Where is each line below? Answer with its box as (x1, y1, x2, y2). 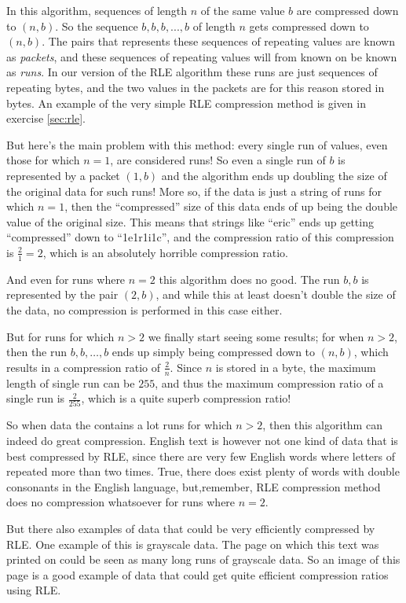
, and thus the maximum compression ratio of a (155, 374, 384, 391)
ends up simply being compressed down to (112, 344, 316, 360)
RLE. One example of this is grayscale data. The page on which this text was (6, 535, 379, 552)
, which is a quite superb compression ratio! (81, 390, 291, 406)
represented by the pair (6, 286, 119, 303)
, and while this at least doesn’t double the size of (155, 286, 396, 303)
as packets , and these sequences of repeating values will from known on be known (6, 48, 397, 64)
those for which (6, 152, 80, 168)
